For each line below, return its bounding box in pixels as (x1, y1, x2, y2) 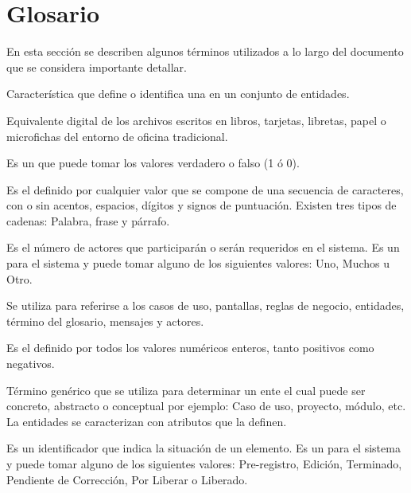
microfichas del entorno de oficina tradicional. (6, 127, 228, 144)
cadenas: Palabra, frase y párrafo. (6, 212, 170, 229)
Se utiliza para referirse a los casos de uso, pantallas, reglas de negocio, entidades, (6, 297, 405, 314)
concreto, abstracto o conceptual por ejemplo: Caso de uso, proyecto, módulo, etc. (6, 397, 406, 414)
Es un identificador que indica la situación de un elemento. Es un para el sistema (6, 440, 401, 456)
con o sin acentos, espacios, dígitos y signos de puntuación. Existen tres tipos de (6, 197, 397, 213)
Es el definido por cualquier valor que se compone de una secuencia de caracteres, (6, 181, 404, 198)
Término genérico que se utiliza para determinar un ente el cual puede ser (6, 381, 366, 398)
